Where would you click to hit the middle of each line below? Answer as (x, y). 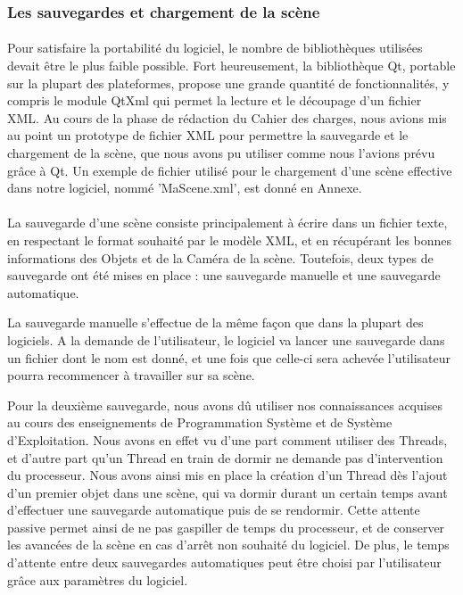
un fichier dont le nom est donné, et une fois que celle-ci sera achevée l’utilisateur (229, 357)
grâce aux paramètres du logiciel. (98, 579)
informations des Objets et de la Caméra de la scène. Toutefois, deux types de (220, 257)
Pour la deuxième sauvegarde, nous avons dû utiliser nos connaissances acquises (225, 405)
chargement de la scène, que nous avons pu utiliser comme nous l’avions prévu (221, 153)
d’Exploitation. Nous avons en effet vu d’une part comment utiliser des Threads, (227, 439)
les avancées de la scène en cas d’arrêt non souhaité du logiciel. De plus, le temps (228, 545)
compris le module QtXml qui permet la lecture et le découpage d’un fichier (215, 100)
